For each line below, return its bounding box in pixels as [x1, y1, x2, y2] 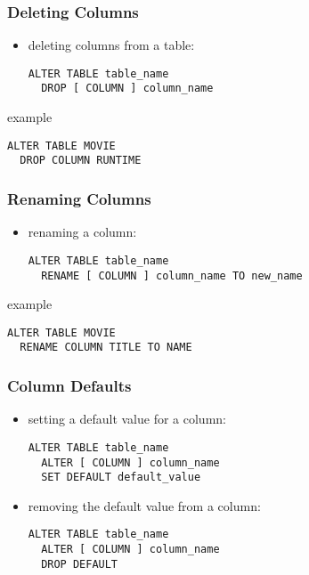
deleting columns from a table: [28, 36, 195, 54]
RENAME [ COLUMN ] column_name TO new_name [41, 269, 303, 282]
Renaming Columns [7, 187, 151, 209]
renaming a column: [28, 223, 137, 241]
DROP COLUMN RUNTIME [20, 154, 142, 167]
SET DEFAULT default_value [41, 471, 201, 484]
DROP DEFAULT [41, 557, 118, 571]
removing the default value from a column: [28, 496, 261, 514]
